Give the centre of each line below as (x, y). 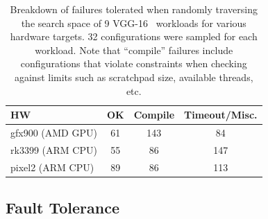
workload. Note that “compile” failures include (134, 50)
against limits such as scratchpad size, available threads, (134, 77)
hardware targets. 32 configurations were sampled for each (134, 36)
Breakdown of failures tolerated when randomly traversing (134, 9)
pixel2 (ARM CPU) (52, 167)
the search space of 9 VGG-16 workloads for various (134, 23)
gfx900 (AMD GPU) (54, 132)
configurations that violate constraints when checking (134, 63)
